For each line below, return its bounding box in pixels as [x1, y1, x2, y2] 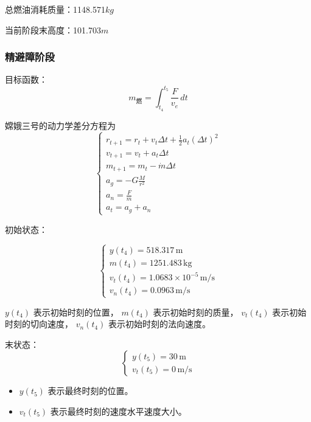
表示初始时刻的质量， [153, 305, 239, 318]
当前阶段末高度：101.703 [5, 23, 101, 36]
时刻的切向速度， [5, 317, 73, 330]
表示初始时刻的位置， [33, 305, 119, 318]
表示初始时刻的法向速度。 [108, 317, 211, 330]
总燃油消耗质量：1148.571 [5, 3, 105, 15]
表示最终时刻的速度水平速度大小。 [50, 404, 187, 417]
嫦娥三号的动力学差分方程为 [5, 119, 116, 131]
